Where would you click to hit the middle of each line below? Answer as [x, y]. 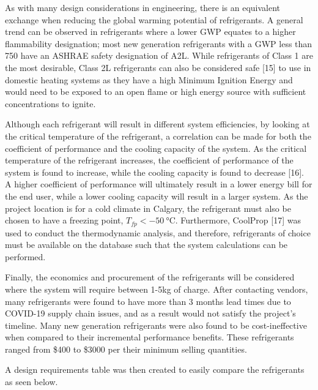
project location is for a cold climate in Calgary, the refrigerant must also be [148, 208]
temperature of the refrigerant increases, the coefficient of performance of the [149, 160]
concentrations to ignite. [50, 103]
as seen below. [31, 382]
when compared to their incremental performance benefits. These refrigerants [150, 337]
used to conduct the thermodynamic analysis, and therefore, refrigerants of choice [158, 232]
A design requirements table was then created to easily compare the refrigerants [155, 369]
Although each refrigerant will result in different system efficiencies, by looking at [157, 124]
